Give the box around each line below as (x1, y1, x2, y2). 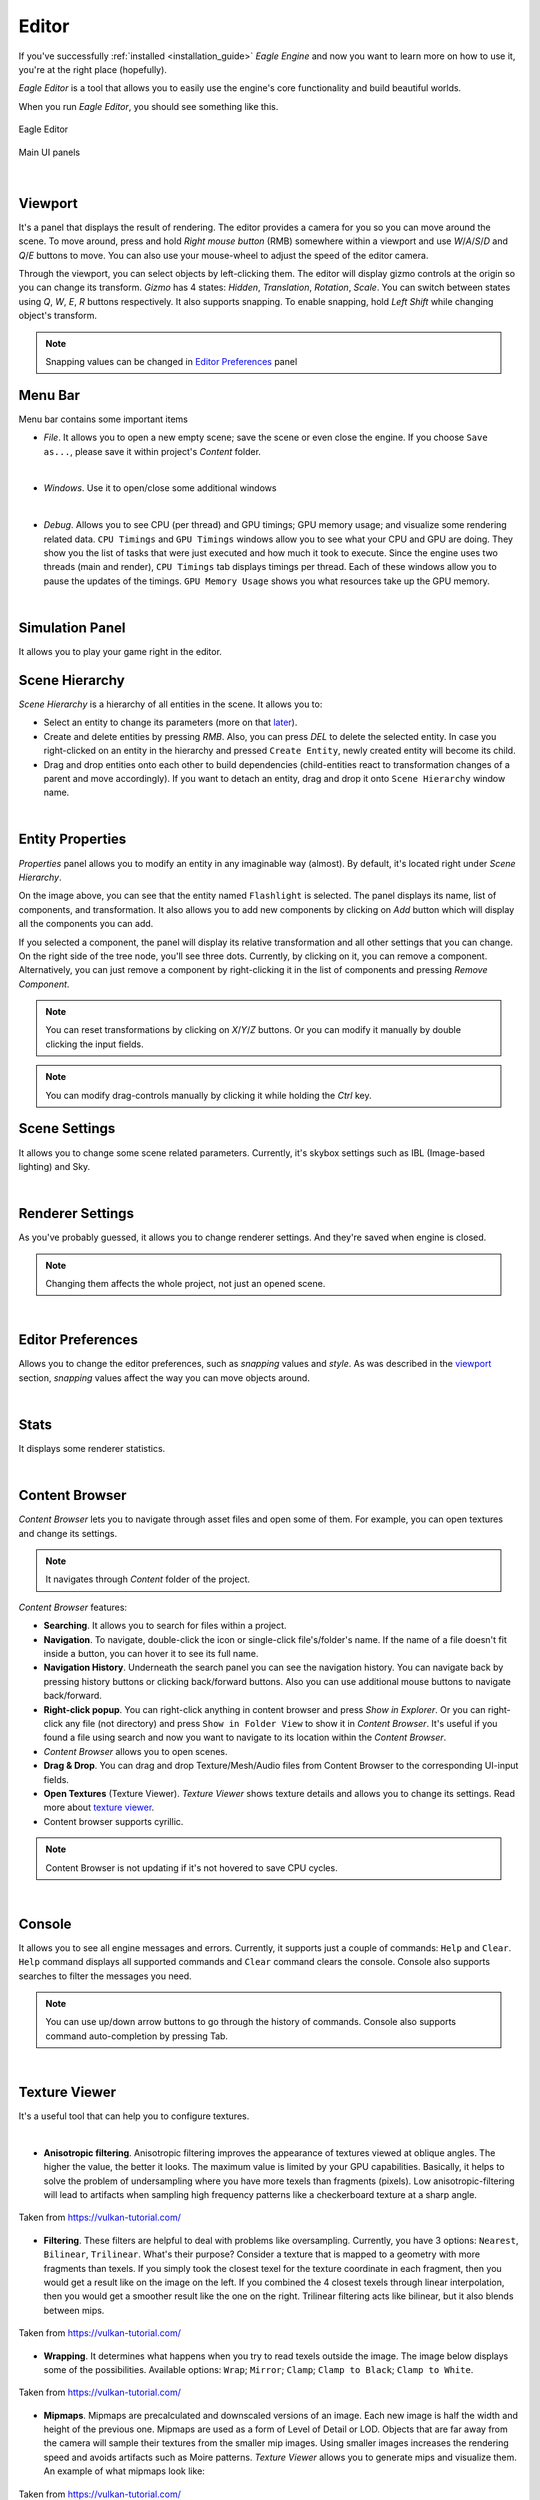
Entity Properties (18, 831, 127, 848)
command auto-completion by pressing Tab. (45, 2030, 229, 2042)
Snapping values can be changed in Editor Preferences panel (45, 355, 298, 367)
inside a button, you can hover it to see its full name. (43, 1648, 259, 1660)
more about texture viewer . (43, 1801, 155, 1814)
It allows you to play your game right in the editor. (18, 646, 222, 658)
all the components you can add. (18, 918, 154, 930)
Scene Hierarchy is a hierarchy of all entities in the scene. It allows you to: (18, 698, 323, 710)
